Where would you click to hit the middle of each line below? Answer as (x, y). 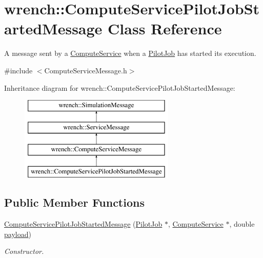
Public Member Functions (74, 202)
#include (18, 70)
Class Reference (165, 28)
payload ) (18, 234)
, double (242, 224)
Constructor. (24, 251)
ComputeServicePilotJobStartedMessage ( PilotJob (83, 224)
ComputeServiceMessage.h (86, 70)
